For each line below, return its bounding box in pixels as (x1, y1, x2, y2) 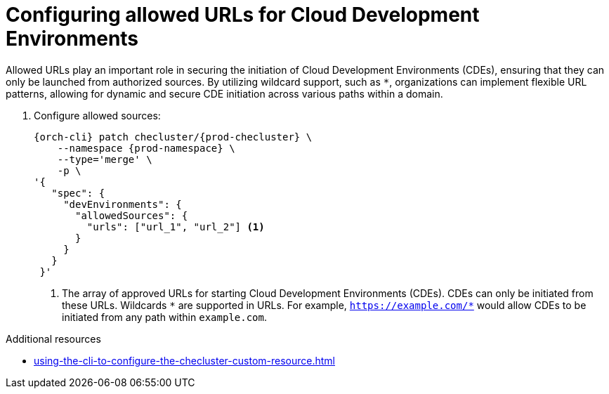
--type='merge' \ (57, 153, 152, 165)
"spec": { (51, 187, 105, 199)
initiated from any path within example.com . (62, 310, 267, 323)
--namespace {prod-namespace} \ (57, 142, 235, 154)
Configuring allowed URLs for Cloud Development (6, 3, 480, 27)
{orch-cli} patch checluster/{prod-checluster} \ (34, 131, 313, 143)
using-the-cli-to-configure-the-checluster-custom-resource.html (34, 354, 335, 367)
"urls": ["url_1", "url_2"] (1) (86, 221, 265, 232)
